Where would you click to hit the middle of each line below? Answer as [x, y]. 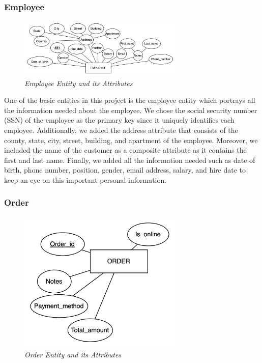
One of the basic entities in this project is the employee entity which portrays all [130, 100]
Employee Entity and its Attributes [79, 83]
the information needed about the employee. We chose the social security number [131, 110]
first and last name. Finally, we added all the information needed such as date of [130, 160]
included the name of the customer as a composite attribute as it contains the [125, 150]
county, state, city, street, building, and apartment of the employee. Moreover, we [131, 140]
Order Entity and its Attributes [73, 355]
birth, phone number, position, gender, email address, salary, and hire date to [125, 170]
